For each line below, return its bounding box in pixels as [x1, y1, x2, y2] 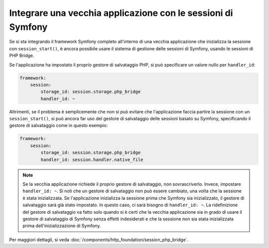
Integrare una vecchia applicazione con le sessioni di [9, 7, 233, 18]
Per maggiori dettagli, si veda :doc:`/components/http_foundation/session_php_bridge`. [9, 237, 189, 243]
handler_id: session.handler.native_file [40, 157, 143, 163]
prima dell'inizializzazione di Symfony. [22, 223, 101, 229]
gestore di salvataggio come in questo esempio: [9, 122, 108, 129]
